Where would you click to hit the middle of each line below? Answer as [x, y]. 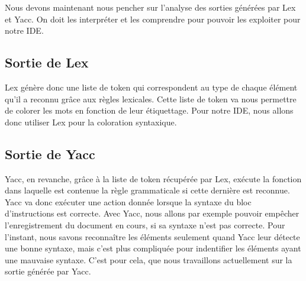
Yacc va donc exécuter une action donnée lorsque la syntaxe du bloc [128, 201]
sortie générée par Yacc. [48, 271]
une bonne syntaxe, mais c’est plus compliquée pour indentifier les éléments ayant [153, 248]
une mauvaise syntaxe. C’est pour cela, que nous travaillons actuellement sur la [149, 259]
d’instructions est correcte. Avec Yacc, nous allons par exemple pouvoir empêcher [152, 213]
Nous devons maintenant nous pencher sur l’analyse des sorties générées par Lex [150, 7]
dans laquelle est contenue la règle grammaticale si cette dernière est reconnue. [147, 190]
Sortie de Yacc [50, 154]
